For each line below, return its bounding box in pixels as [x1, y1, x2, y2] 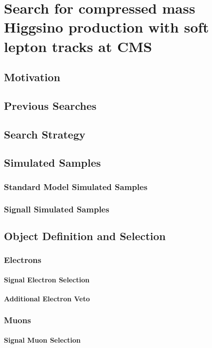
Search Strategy [4, 126, 86, 141]
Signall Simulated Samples [4, 203, 109, 215]
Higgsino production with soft [4, 17, 209, 37]
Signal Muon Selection [4, 335, 81, 345]
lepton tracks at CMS [4, 36, 152, 56]
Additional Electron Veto [4, 293, 90, 303]
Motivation [4, 70, 60, 85]
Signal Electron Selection [4, 274, 89, 284]
